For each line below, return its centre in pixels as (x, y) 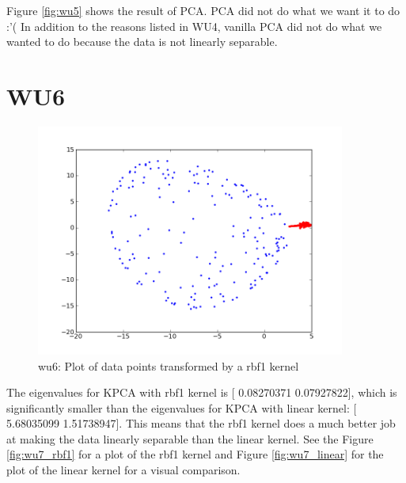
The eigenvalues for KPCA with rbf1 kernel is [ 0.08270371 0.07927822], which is (202, 392)
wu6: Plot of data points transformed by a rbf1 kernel (169, 365)
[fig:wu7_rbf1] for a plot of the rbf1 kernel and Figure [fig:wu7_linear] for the (195, 454)
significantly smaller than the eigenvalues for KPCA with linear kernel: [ (182, 407)
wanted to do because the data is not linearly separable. (142, 42)
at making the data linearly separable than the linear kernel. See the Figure (190, 438)
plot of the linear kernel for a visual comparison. (123, 470)
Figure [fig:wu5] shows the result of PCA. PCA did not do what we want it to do (203, 10)
